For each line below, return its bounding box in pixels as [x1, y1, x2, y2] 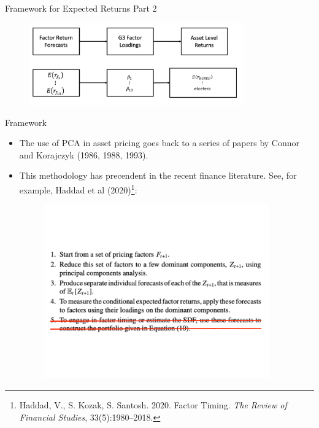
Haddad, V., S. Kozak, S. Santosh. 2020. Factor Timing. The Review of [19, 398, 287, 411]
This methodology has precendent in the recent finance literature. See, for [19, 169, 297, 182]
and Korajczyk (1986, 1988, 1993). [19, 148, 148, 161]
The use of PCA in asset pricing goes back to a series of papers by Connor [19, 136, 300, 149]
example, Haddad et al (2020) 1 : [19, 181, 137, 196]
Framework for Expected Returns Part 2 [5, 2, 157, 14]
